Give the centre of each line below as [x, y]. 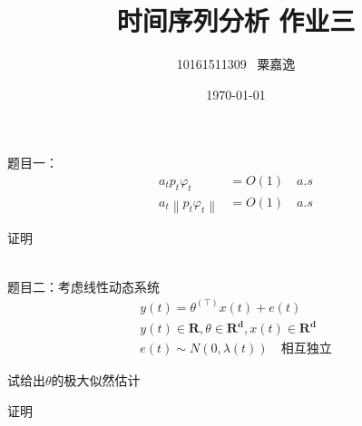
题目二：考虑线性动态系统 [83, 286]
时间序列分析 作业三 [236, 20]
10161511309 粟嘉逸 [236, 64]
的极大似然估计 [96, 380]
